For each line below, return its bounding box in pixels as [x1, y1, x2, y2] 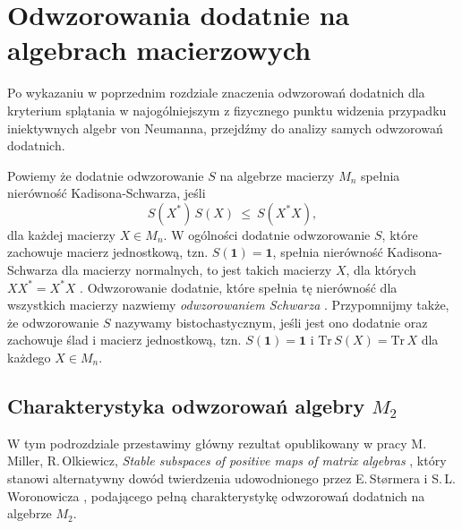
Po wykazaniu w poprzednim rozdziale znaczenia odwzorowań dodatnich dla [7, 83, 425, 102]
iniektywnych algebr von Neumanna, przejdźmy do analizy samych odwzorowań [7, 118, 443, 137]
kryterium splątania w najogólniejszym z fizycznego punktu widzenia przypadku [7, 100, 447, 119]
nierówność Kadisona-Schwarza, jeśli [7, 183, 206, 202]
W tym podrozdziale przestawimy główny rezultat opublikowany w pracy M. [7, 433, 427, 452]
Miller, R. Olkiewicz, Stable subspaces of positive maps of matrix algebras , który [7, 451, 447, 470]
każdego [7, 348, 51, 367]
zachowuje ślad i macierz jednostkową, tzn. [7, 330, 242, 349]
